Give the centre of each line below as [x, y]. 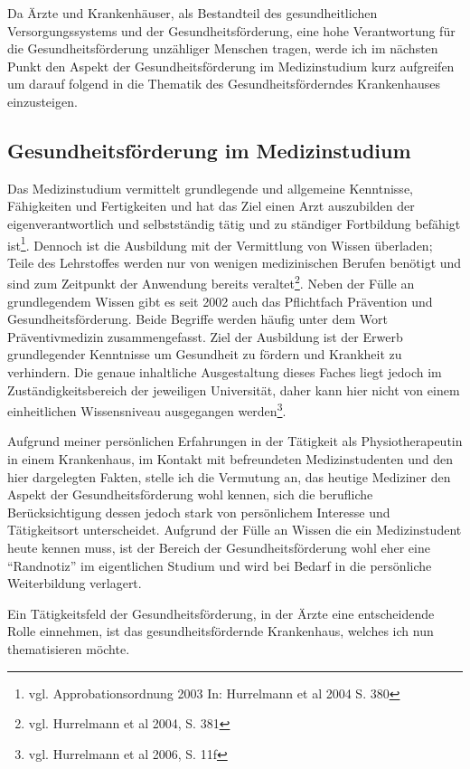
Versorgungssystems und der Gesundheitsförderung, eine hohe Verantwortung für [231, 30]
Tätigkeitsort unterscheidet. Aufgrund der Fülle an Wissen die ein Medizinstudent [235, 530]
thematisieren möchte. [69, 648]
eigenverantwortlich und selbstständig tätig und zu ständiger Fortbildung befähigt [234, 223]
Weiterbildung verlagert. [75, 583]
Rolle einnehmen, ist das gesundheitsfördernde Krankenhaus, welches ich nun [221, 631]
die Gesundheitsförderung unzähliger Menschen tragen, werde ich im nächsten [223, 48]
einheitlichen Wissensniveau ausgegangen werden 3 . [147, 409]
